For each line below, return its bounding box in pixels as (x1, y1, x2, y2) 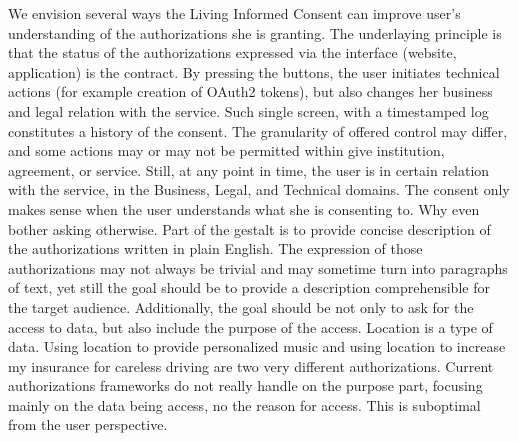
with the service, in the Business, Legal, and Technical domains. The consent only (8, 179, 510, 200)
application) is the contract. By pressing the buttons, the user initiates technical (8, 61, 500, 82)
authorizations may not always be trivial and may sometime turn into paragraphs (8, 257, 508, 278)
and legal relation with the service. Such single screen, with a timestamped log (8, 100, 489, 121)
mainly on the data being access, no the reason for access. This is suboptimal (8, 394, 481, 415)
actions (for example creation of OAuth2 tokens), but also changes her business (8, 81, 493, 102)
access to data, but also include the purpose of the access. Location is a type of (8, 316, 493, 337)
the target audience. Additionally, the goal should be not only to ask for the (8, 296, 474, 317)
